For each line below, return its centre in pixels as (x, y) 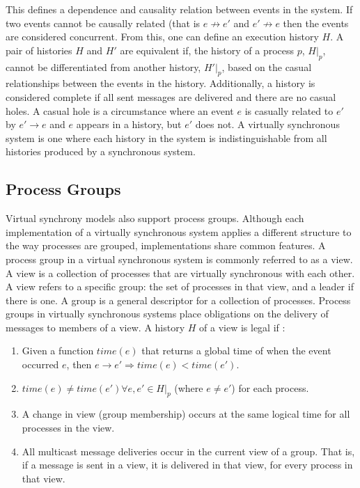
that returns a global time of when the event (236, 351)
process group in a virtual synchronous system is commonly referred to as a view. (179, 259)
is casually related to (289, 110)
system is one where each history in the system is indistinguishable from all (166, 137)
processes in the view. (68, 428)
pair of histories (39, 50)
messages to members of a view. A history (95, 327)
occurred (40, 364)
